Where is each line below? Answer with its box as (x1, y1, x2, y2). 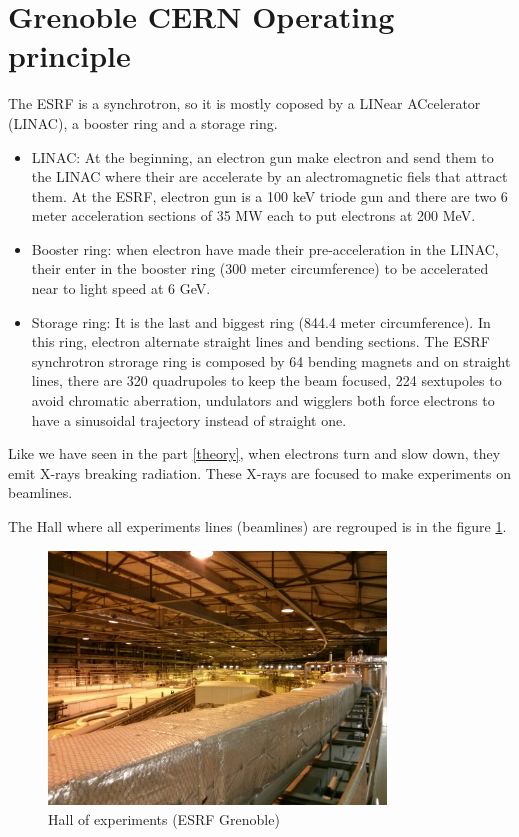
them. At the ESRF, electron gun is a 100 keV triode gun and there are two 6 (31, 185, 508, 206)
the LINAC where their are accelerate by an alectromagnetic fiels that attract (31, 166, 508, 187)
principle (8, 35, 131, 76)
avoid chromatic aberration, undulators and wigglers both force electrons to (31, 390, 495, 411)
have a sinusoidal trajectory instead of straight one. (31, 409, 347, 430)
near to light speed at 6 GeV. (31, 278, 211, 299)
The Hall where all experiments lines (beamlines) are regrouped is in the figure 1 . (8, 516, 507, 536)
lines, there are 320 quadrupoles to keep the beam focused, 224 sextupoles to (31, 370, 502, 391)
